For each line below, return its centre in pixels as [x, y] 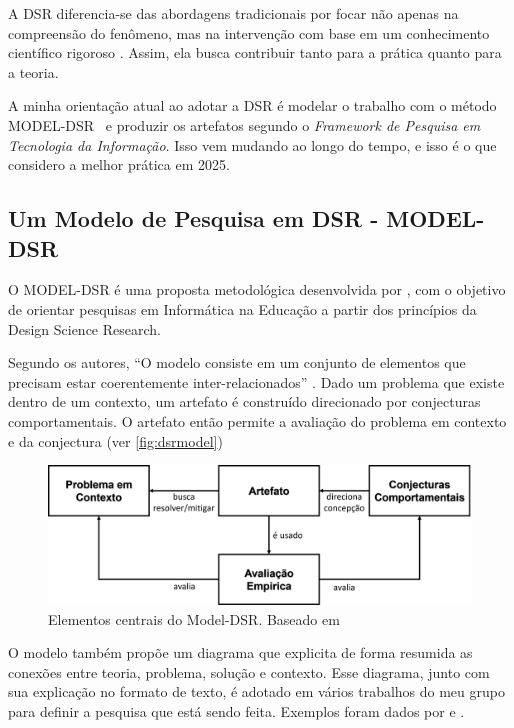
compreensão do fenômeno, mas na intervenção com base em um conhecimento [249, 32]
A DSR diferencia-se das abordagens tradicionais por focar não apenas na [233, 13]
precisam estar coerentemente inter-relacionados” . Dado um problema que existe [256, 381]
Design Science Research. [84, 328]
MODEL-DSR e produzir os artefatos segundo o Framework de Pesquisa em [244, 124]
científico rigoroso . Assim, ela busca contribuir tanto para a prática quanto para [255, 52]
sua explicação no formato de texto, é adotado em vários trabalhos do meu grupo [256, 691]
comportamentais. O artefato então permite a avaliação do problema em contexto [257, 420]
